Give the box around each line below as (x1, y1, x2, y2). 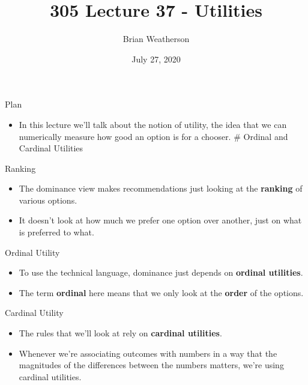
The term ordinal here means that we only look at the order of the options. (19, 286, 304, 299)
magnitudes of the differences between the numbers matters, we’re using (19, 359, 284, 371)
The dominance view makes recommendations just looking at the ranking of (19, 182, 303, 195)
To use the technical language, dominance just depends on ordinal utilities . (19, 266, 303, 279)
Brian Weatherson (122, 32, 190, 45)
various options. (19, 193, 77, 206)
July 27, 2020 (131, 52, 181, 65)
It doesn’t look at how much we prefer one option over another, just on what (19, 214, 302, 226)
